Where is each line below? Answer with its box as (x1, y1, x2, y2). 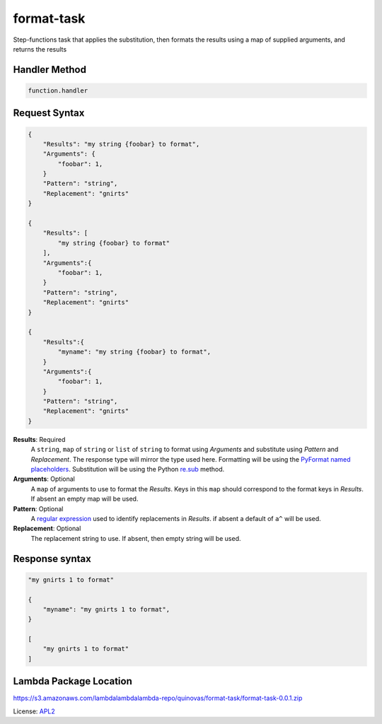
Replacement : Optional (13, 524, 81, 533)
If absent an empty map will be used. (30, 495, 139, 503)
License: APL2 (13, 707, 56, 716)
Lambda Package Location (13, 675, 132, 687)
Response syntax (13, 552, 91, 565)
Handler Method (13, 64, 86, 76)
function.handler (28, 86, 88, 95)
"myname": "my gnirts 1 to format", (42, 605, 170, 613)
